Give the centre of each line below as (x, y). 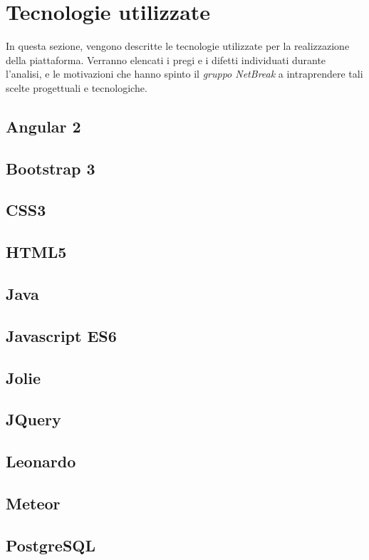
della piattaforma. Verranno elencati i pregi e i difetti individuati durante (166, 59)
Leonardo (41, 461)
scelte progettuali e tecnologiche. (77, 87)
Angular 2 (43, 126)
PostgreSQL (51, 545)
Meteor (33, 503)
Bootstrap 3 (51, 168)
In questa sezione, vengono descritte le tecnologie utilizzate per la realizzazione (178, 46)
